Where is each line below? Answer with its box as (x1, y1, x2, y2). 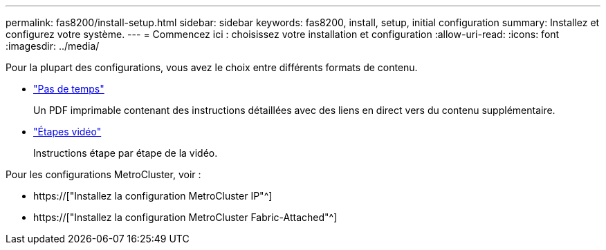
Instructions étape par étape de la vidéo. (33, 147, 218, 159)
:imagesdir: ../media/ (6, 40, 100, 52)
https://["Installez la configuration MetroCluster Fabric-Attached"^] (33, 211, 338, 223)
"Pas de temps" (33, 83, 104, 95)
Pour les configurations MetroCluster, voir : (6, 169, 201, 180)
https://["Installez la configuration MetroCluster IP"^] (33, 190, 273, 202)
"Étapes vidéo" (33, 126, 102, 137)
